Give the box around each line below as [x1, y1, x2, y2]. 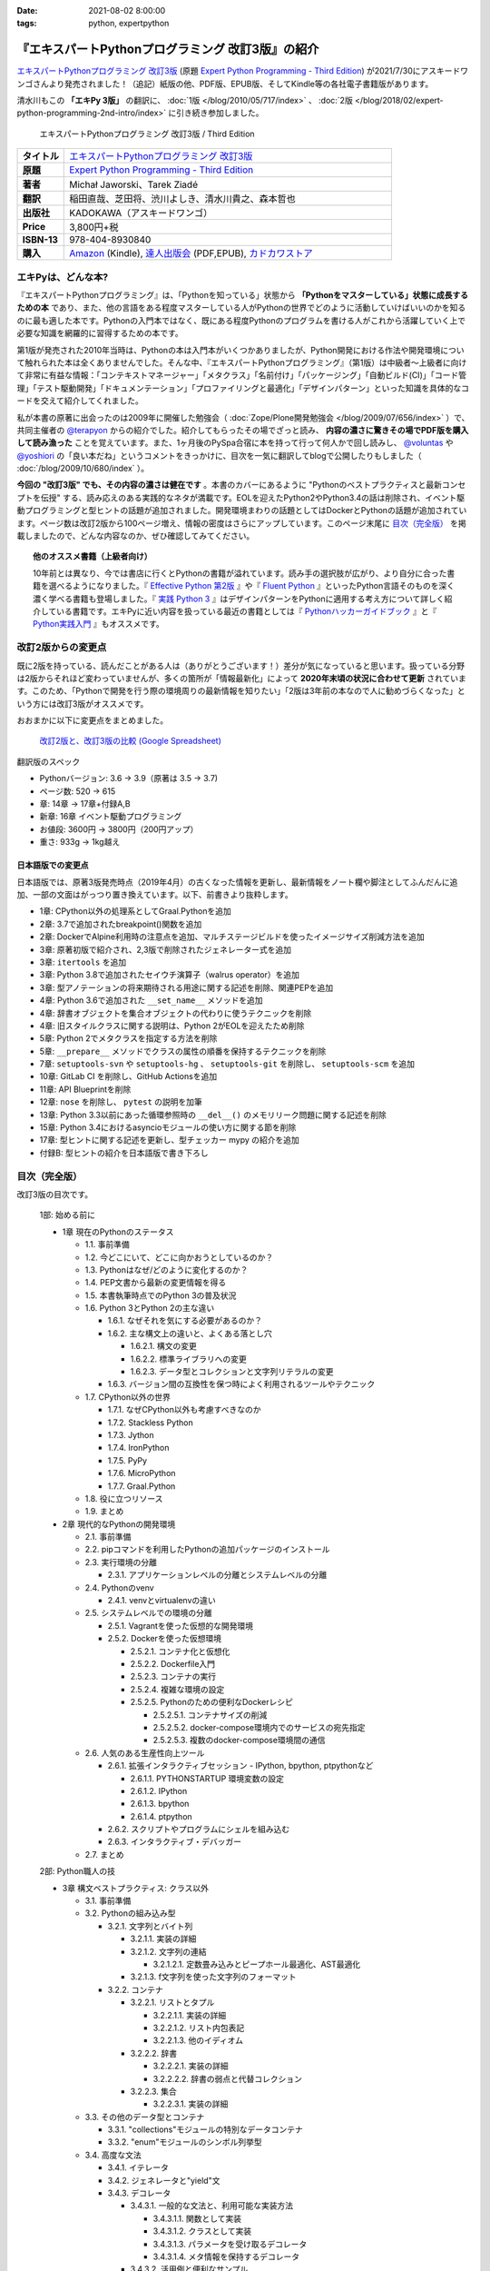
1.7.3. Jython [107, 1429, 154, 1440]
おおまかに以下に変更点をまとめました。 [16, 715, 168, 726]
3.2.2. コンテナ [107, 1984, 163, 1995]
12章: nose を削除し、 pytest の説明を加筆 [39, 1096, 203, 1107]
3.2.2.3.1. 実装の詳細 [152, 2098, 229, 2109]
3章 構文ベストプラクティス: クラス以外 [62, 1882, 209, 1893]
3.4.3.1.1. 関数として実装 [152, 2213, 242, 2224]
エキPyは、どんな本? [16, 271, 109, 283]
